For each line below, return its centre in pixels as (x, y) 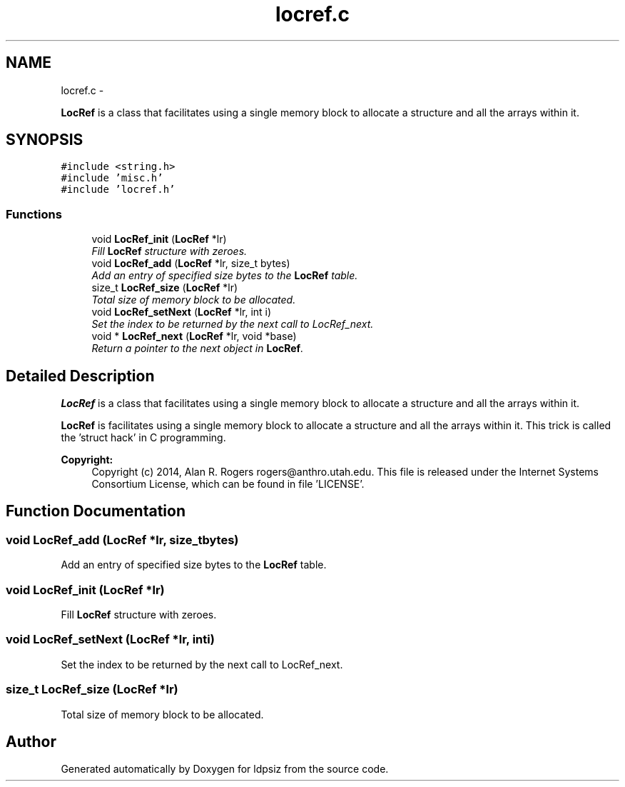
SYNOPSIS (45, 140)
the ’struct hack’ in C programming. (143, 438)
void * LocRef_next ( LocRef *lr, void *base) (194, 336)
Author (31, 741)
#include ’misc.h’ (112, 178)
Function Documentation (96, 511)
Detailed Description (80, 376)
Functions (34, 214)
